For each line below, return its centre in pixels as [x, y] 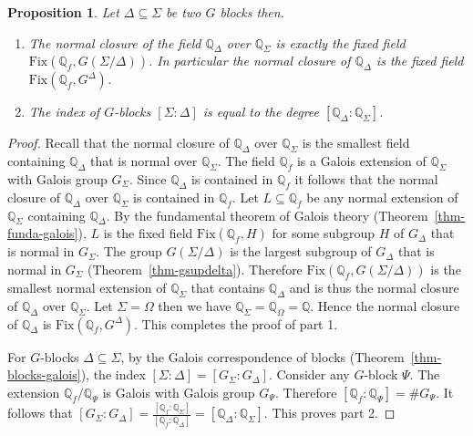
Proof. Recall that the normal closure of [118, 143]
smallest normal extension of [87, 287]
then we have [195, 305]
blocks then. [252, 12]
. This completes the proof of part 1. [236, 323]
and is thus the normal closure [374, 287]
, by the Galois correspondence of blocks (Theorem [262, 356]
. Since [148, 178]
